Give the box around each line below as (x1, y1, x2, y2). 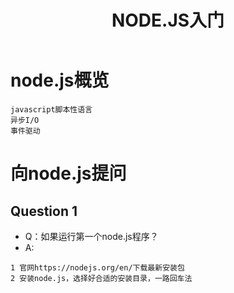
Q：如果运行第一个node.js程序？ (24, 230, 159, 242)
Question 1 (10, 202, 78, 220)
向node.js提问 (10, 162, 127, 185)
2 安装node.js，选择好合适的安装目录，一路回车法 (10, 273, 193, 283)
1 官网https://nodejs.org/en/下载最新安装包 (10, 262, 185, 273)
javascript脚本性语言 (10, 104, 93, 115)
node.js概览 (10, 69, 110, 92)
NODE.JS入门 (111, 9, 225, 32)
